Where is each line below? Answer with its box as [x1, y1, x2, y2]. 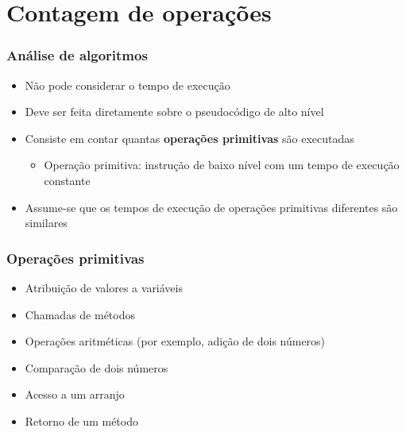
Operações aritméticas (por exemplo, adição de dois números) [25, 333, 326, 349]
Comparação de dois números [25, 359, 168, 376]
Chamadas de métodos [25, 306, 135, 322]
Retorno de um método [25, 412, 138, 429]
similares [25, 214, 68, 231]
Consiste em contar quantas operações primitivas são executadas [25, 129, 354, 146]
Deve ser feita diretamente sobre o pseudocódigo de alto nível [25, 103, 324, 120]
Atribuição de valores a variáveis [25, 279, 183, 295]
